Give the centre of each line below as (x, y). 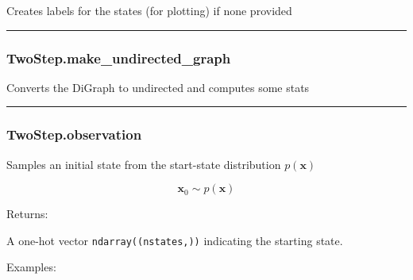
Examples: (31, 267)
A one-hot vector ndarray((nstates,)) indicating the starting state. (175, 240)
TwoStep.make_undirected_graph (119, 58)
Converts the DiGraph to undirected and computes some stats (158, 87)
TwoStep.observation (74, 134)
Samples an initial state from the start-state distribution (144, 164)
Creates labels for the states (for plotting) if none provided (149, 10)
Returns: (27, 214)
